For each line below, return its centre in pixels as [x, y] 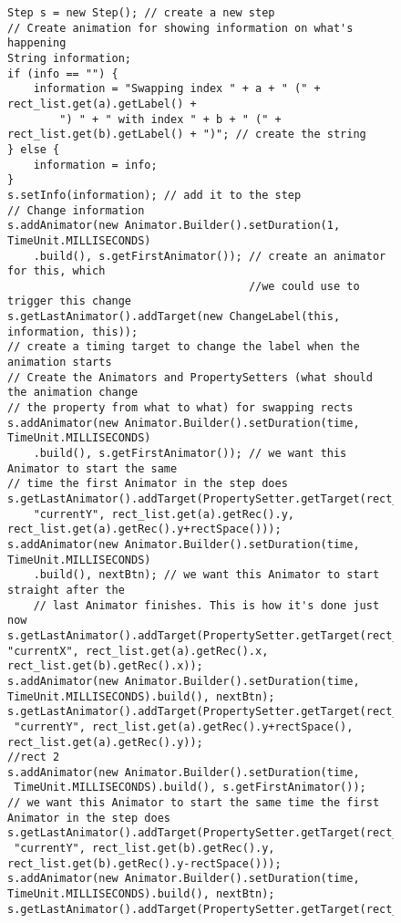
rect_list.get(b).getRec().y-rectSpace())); [144, 863]
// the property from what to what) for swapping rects [180, 408]
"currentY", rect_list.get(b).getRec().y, [144, 849]
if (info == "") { [63, 73]
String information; [70, 58]
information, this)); [73, 332]
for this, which [57, 271]
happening [37, 43]
